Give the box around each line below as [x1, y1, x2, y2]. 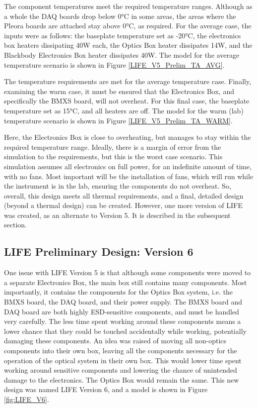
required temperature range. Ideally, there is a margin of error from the [4, 141, 221, 152]
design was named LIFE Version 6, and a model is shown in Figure [4, 384, 208, 395]
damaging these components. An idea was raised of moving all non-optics [4, 335, 227, 346]
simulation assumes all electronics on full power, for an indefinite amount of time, [4, 161, 252, 171]
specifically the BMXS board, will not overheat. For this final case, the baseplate [4, 96, 250, 106]
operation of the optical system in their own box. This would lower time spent [4, 355, 242, 365]
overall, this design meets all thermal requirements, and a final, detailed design [4, 190, 244, 201]
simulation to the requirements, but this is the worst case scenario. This [4, 151, 223, 162]
